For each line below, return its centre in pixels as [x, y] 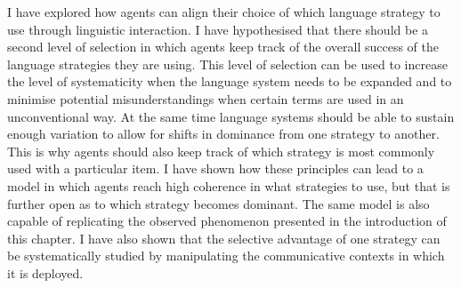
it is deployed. [45, 272]
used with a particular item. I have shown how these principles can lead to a [215, 168]
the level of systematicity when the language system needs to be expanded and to [230, 81]
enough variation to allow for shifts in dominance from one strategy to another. [223, 134]
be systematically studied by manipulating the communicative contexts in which [226, 256]
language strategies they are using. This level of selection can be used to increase [227, 64]
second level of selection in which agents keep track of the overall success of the [223, 47]
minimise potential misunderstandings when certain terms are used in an [206, 98]
